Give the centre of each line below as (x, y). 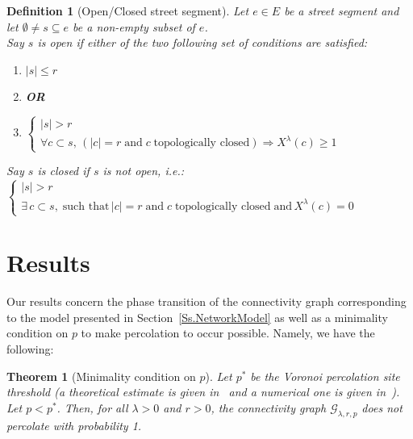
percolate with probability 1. (74, 425)
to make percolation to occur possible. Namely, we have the (228, 333)
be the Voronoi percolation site (325, 376)
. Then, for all (92, 407)
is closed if (63, 171)
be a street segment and (342, 10)
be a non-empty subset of (134, 26)
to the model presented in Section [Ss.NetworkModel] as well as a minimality (197, 317)
